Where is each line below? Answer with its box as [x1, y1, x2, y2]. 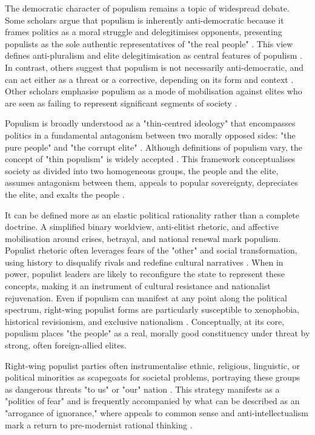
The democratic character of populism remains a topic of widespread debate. [5, 2, 290, 14]
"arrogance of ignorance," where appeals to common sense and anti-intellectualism [5, 407, 308, 419]
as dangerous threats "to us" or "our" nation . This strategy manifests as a [5, 382, 280, 395]
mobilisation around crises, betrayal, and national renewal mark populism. [5, 232, 281, 244]
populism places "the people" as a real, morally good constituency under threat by [5, 327, 310, 339]
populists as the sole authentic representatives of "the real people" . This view [5, 37, 293, 50]
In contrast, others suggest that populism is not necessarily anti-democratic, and [5, 61, 304, 73]
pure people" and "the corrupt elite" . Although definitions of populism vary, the [5, 140, 302, 153]
